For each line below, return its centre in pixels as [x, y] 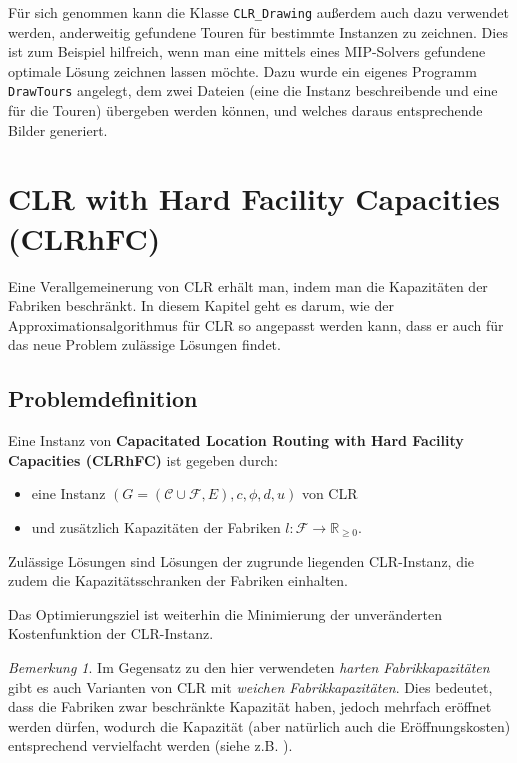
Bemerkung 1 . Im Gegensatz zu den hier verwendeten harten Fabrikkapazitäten [249, 666]
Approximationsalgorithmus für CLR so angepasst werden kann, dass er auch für [256, 324]
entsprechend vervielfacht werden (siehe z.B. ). [150, 745]
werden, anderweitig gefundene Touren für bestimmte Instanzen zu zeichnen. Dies [258, 31]
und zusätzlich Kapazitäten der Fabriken [156, 526]
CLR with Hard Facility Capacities [254, 198]
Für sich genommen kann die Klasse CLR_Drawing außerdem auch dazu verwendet [258, 12]
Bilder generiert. [58, 129]
